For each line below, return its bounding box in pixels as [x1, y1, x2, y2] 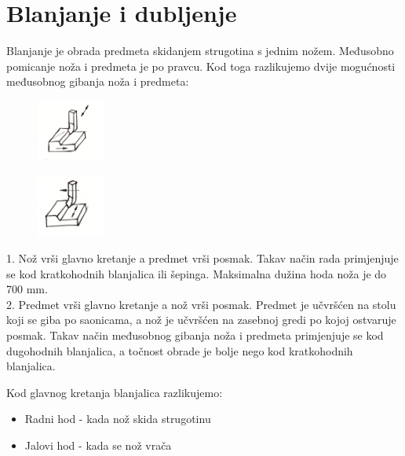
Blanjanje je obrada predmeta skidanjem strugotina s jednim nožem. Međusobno [6, 42, 394, 59]
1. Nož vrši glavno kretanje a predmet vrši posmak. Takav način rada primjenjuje [6, 250, 399, 267]
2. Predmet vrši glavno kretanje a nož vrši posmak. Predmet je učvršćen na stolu [6, 296, 396, 312]
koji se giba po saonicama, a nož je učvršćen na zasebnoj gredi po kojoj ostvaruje [6, 311, 396, 328]
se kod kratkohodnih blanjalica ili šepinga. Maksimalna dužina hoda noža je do [6, 265, 387, 281]
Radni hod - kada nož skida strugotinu [24, 410, 211, 427]
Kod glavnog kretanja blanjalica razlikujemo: [6, 384, 223, 400]
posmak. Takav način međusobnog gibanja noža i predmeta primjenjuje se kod [6, 327, 384, 344]
